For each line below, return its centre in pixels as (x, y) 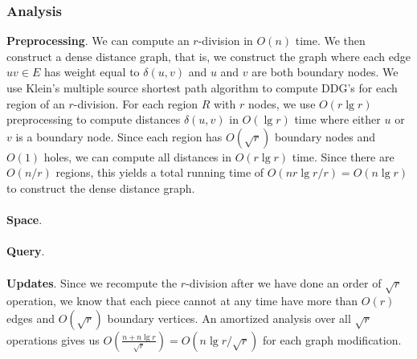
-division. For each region (136, 103)
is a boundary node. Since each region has (119, 136)
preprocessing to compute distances (94, 119)
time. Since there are (343, 156)
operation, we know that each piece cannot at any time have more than (182, 301)
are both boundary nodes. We (325, 72)
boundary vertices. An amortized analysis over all (229, 318)
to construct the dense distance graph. (101, 188)
